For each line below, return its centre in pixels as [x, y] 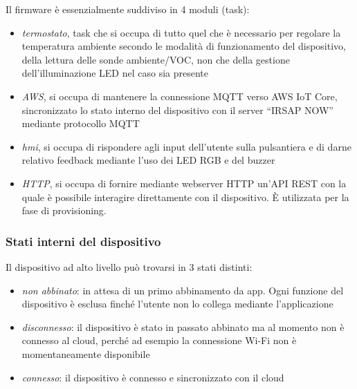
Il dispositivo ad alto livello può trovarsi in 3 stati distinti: [129, 266]
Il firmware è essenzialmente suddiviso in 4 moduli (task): [128, 9]
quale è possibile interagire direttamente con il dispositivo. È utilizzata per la [185, 197]
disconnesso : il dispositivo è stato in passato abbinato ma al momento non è [183, 326]
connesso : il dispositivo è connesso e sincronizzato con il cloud [153, 377]
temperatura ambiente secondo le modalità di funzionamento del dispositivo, [184, 46]
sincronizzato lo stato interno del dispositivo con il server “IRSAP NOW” [177, 110]
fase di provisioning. [64, 210]
